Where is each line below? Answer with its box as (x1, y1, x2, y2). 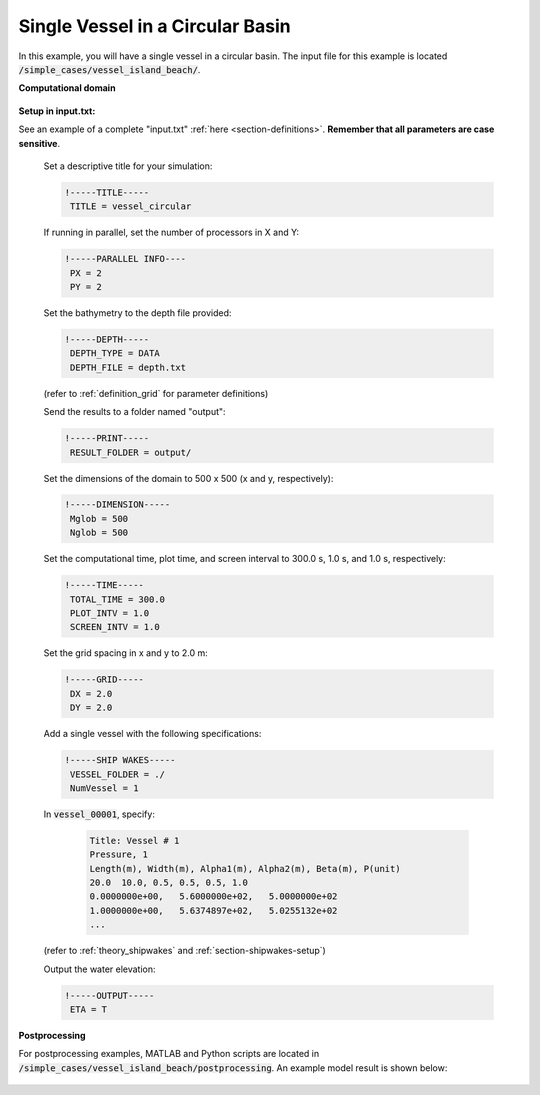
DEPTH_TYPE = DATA (70, 348, 160, 359)
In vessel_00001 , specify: (43, 808, 155, 820)
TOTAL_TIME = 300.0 (70, 593, 165, 605)
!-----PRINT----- (64, 433, 150, 444)
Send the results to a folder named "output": (43, 406, 226, 418)
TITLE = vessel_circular (70, 201, 192, 212)
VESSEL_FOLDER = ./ (70, 768, 165, 780)
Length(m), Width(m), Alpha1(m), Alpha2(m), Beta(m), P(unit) (89, 863, 401, 874)
